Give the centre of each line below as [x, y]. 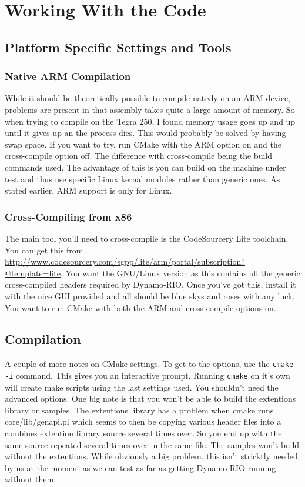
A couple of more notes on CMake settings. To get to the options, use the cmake [149, 364]
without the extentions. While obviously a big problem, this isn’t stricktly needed [151, 456]
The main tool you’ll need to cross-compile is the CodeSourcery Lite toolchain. [147, 238]
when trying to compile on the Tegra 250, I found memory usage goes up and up [150, 121]
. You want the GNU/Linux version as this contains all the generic [180, 273]
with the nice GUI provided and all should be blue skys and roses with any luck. [150, 296]
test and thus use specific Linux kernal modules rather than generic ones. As [143, 179]
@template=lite [33, 273]
